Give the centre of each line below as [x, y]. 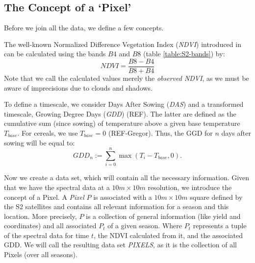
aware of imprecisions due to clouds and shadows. [78, 87]
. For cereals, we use [48, 133]
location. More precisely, [40, 216]
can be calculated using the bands [55, 54]
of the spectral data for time [47, 235]
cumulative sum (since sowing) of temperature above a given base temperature [122, 123]
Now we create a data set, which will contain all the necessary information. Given [127, 178]
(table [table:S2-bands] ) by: [184, 54]
